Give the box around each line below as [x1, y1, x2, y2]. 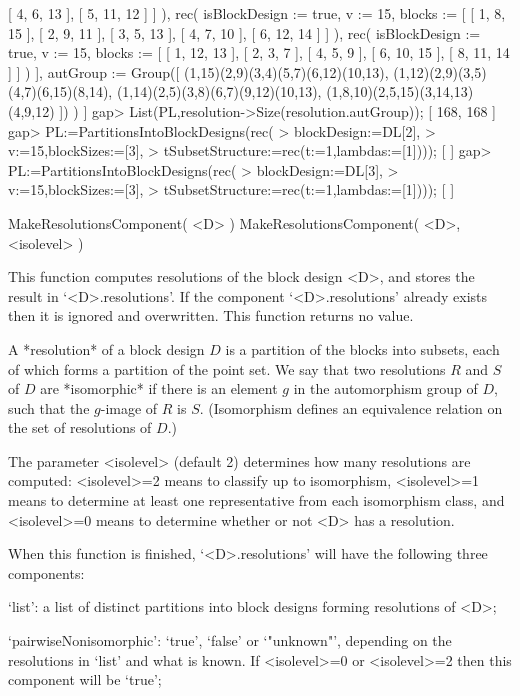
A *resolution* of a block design [8, 338, 205, 359]
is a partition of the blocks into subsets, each [225, 338, 500, 359]
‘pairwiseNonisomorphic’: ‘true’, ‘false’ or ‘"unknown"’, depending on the [8, 630, 452, 651]
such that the [8, 397, 90, 418]
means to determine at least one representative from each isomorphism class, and [8, 490, 505, 511]
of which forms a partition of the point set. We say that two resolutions [8, 358, 446, 379]
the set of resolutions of [8, 417, 152, 438]
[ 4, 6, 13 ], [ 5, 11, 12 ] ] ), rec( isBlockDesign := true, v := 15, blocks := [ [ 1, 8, [8, 3, 506, 23]
